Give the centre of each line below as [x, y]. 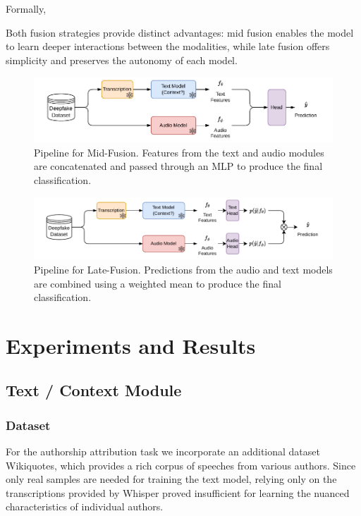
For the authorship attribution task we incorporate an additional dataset [163, 451]
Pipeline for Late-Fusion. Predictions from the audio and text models [183, 269]
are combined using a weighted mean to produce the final [158, 283]
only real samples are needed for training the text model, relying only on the [171, 479]
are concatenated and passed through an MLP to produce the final [178, 166]
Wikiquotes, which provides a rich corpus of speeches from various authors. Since [181, 465]
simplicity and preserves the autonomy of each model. [122, 60]
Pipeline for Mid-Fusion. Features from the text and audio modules [179, 152]
